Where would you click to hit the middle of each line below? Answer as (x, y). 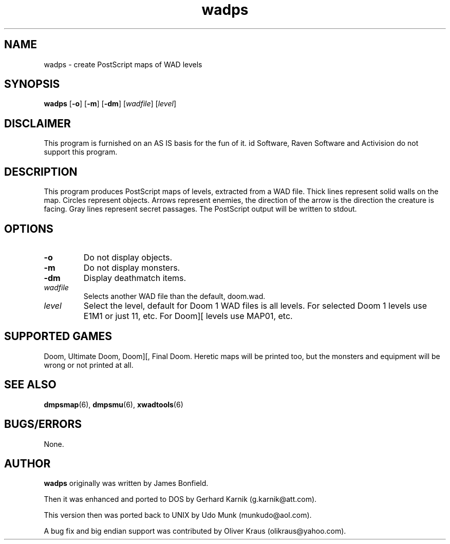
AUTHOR (27, 463)
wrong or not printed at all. (89, 365)
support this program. (81, 152)
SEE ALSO (30, 385)
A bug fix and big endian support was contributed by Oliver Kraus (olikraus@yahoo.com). (195, 531)
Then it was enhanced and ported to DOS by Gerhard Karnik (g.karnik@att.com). (180, 499)
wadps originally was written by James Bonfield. (126, 483)
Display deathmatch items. (135, 278)
